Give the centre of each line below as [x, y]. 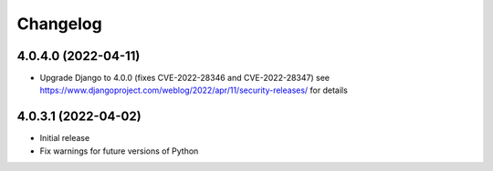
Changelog [59, 24]
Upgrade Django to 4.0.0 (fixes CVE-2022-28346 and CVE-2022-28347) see [185, 78]
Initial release [65, 138]
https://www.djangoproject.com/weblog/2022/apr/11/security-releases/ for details [194, 90]
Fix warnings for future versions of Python [119, 151]
